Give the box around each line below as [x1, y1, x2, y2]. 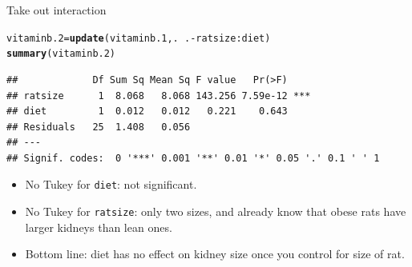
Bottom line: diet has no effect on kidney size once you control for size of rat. [25, 245, 405, 262]
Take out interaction [6, 2, 107, 18]
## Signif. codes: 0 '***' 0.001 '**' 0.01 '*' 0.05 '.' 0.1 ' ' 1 [6, 152, 380, 164]
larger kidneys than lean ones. [25, 218, 172, 235]
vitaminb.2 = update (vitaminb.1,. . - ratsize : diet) [6, 32, 271, 44]
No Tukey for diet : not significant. [25, 176, 197, 193]
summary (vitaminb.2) [6, 48, 116, 60]
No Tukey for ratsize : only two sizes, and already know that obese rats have [25, 203, 406, 220]
